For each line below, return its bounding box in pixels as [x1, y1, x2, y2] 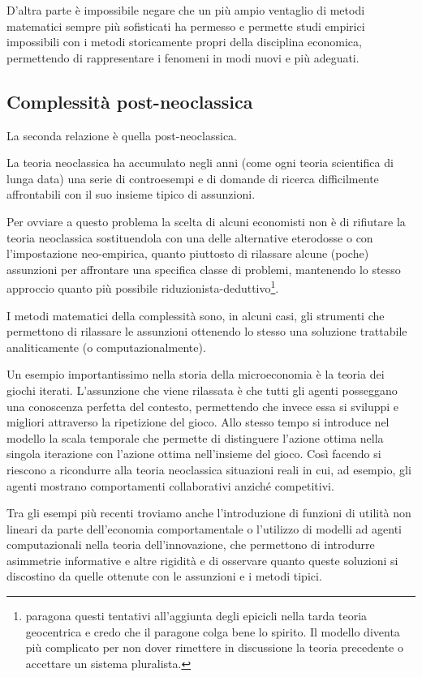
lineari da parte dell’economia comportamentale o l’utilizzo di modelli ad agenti [6, 520, 403, 537]
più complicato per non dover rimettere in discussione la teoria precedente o [25, 639, 403, 656]
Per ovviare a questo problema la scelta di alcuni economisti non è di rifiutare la [6, 212, 406, 229]
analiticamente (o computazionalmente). [6, 338, 206, 355]
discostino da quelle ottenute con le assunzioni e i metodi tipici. [6, 568, 322, 585]
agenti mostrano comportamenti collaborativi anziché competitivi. [6, 477, 334, 494]
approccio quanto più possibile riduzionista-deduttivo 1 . [6, 277, 279, 296]
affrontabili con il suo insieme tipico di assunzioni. [6, 186, 256, 203]
